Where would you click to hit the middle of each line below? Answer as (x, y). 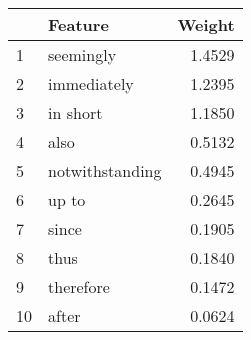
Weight (206, 24)
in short (75, 112)
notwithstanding (105, 170)
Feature (78, 24)
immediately (91, 83)
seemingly (82, 54)
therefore (79, 286)
